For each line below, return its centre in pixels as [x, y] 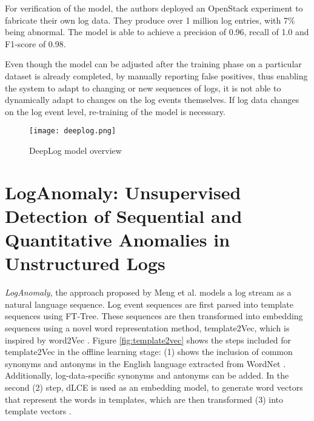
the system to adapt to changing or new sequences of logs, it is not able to [143, 88]
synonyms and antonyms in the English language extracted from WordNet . [145, 363]
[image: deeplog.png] [73, 131]
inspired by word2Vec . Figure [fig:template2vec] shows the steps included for [148, 340]
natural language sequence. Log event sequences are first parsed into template [149, 304]
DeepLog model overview [75, 150]
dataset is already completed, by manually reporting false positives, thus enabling [156, 75]
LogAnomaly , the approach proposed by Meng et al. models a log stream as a [148, 292]
